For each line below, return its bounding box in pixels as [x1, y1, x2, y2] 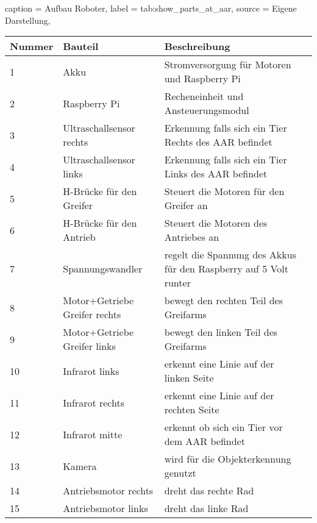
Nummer [10, 39, 54, 54]
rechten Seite [164, 402, 219, 417]
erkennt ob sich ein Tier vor [164, 420, 283, 435]
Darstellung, [5, 13, 51, 26]
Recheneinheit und [164, 89, 244, 104]
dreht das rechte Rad [164, 483, 254, 498]
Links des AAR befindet [164, 166, 268, 181]
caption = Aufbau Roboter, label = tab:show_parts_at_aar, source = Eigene [5, 2, 297, 14]
